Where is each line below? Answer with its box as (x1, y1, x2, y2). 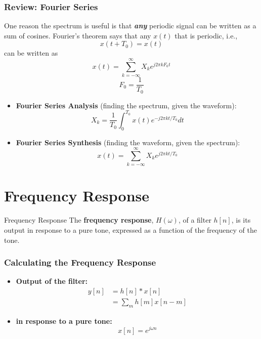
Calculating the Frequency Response (4, 256, 156, 269)
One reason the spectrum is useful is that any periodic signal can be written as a (4, 20, 256, 31)
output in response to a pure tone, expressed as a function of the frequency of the (4, 224, 257, 235)
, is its (231, 215, 251, 225)
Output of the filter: (16, 276, 88, 286)
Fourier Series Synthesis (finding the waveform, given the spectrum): (16, 137, 240, 147)
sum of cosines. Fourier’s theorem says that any (4, 30, 151, 40)
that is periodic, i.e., (175, 30, 238, 40)
